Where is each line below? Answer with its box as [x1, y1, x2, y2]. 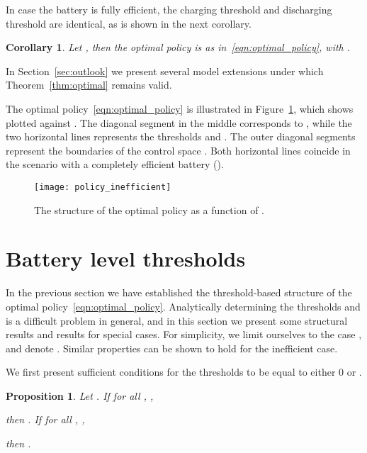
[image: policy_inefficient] [34, 181, 171, 192]
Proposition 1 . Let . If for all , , [6, 388, 154, 403]
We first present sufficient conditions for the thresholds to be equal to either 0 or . [6, 364, 362, 379]
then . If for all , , [6, 412, 85, 427]
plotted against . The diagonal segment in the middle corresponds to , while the [6, 115, 352, 130]
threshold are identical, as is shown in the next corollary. [6, 16, 252, 30]
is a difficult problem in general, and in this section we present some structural [6, 313, 348, 328]
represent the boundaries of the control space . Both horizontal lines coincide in [6, 142, 351, 157]
